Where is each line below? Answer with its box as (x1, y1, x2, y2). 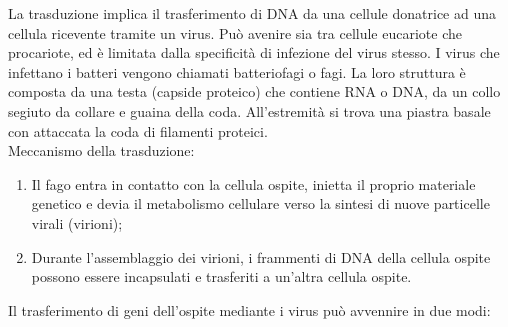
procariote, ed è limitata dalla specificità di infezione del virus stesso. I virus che (8, 42, 500, 63)
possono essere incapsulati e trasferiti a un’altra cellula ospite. (31, 266, 412, 287)
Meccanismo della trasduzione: (8, 140, 195, 161)
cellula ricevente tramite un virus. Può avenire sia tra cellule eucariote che (8, 22, 462, 43)
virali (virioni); (31, 212, 123, 233)
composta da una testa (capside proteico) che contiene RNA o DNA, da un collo (8, 81, 501, 102)
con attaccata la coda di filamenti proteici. (8, 120, 268, 141)
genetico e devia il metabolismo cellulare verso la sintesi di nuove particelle (31, 193, 490, 214)
